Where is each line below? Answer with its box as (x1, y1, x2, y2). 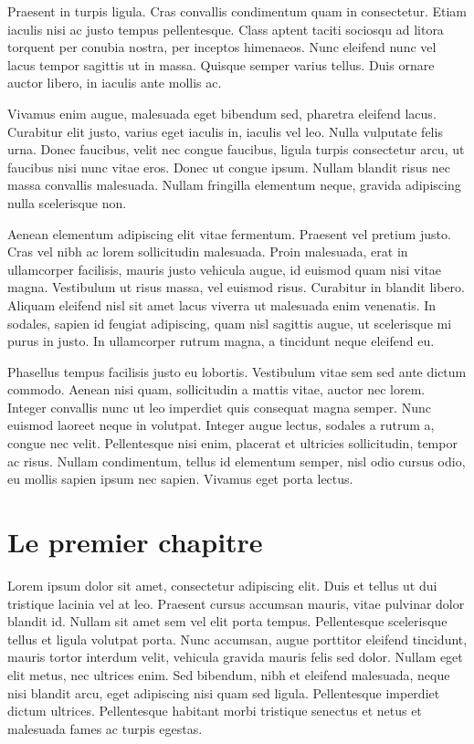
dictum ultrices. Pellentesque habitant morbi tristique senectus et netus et (7, 701, 422, 720)
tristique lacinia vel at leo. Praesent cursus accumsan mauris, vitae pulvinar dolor (7, 593, 465, 613)
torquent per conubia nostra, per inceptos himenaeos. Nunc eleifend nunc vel (7, 37, 437, 57)
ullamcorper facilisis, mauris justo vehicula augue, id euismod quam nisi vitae (7, 259, 442, 278)
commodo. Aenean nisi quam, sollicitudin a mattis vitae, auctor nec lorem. (7, 380, 426, 399)
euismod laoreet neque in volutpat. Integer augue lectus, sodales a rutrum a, (7, 415, 435, 435)
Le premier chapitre (7, 523, 263, 561)
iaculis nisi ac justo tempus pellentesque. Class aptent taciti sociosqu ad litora (7, 19, 444, 38)
